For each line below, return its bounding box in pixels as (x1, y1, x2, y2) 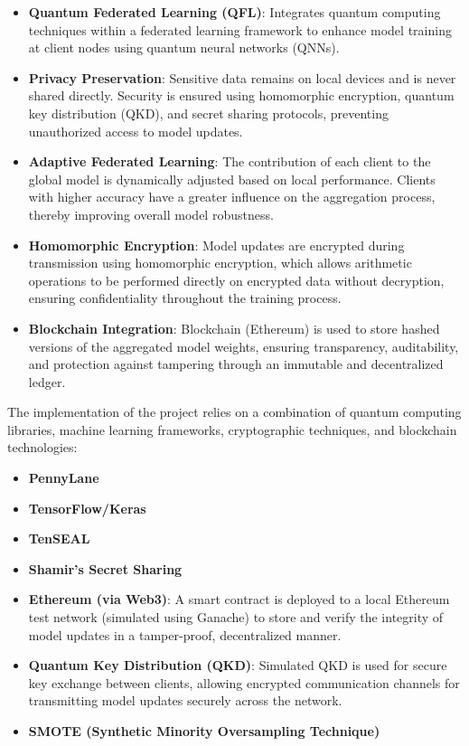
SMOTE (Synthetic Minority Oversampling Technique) (28, 722, 380, 740)
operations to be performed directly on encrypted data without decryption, (28, 270, 445, 289)
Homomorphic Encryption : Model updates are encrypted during (28, 235, 405, 254)
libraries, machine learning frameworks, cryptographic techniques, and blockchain (7, 420, 457, 439)
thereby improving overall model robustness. (28, 204, 274, 223)
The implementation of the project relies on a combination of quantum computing (7, 402, 462, 421)
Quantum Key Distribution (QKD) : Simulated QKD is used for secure (28, 656, 447, 675)
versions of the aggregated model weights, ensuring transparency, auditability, (28, 336, 459, 355)
